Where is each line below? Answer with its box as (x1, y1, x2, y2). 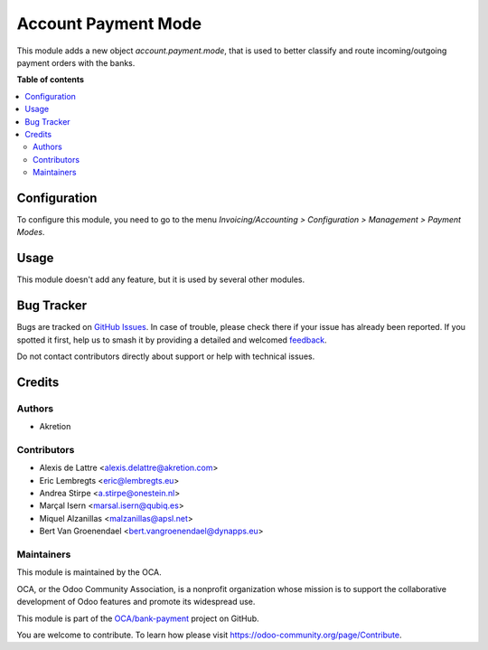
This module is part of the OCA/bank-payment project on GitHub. (16, 613, 259, 624)
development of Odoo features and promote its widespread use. (16, 597, 256, 608)
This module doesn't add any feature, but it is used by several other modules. (16, 274, 305, 285)
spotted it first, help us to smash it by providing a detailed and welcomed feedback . (16, 334, 327, 345)
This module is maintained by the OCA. (16, 567, 162, 578)
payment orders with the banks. (16, 57, 136, 68)
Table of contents (16, 74, 85, 85)
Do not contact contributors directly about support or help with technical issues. (16, 351, 315, 362)
